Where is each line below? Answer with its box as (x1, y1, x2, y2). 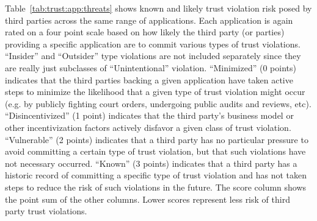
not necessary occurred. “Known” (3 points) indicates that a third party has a (5, 156, 297, 169)
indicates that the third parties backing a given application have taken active (5, 73, 293, 86)
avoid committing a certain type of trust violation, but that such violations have (5, 145, 306, 158)
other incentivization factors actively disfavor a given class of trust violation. (5, 121, 291, 133)
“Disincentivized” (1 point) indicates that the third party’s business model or (5, 109, 294, 122)
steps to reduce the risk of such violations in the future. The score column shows (5, 180, 307, 193)
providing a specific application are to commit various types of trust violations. (5, 37, 301, 50)
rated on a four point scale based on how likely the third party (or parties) (5, 26, 285, 38)
